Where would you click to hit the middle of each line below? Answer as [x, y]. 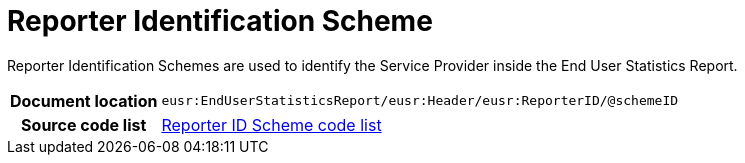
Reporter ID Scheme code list [271, 124]
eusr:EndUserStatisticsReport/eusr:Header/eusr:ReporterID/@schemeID [420, 101]
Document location [84, 100]
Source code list [84, 124]
